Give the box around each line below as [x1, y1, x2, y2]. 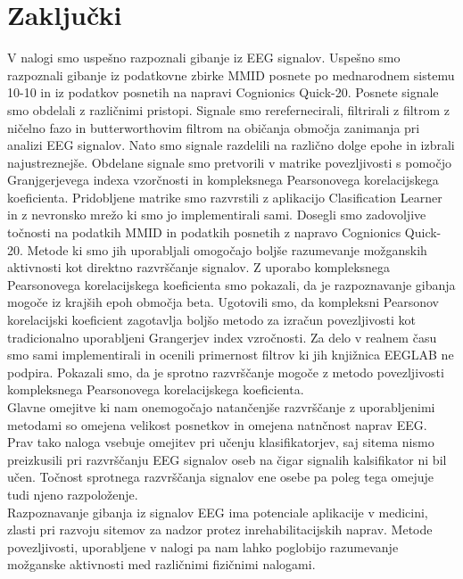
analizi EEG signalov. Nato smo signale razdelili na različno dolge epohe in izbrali [7, 136, 455, 154]
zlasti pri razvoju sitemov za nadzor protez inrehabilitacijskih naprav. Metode [7, 520, 433, 539]
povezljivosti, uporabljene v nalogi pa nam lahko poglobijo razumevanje [7, 537, 399, 556]
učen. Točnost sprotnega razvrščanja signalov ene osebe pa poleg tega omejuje [7, 467, 434, 486]
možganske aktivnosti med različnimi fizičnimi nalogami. [7, 555, 316, 574]
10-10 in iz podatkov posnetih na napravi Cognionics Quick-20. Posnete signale [7, 83, 439, 102]
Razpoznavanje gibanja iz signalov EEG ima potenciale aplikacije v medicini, [7, 502, 428, 521]
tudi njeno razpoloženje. [7, 484, 138, 503]
